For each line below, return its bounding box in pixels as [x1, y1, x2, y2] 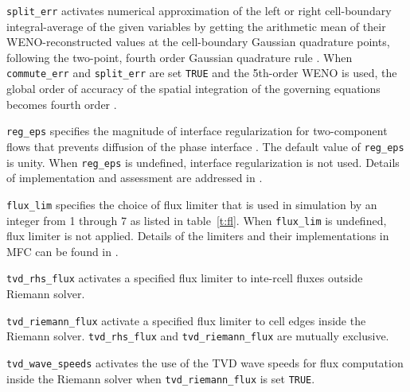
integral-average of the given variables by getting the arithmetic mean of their [6, 17, 386, 34]
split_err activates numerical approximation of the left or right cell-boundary [6, 2, 392, 18]
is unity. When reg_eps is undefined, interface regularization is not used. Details [6, 153, 400, 170]
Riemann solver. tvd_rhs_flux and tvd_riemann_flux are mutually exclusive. [6, 328, 389, 344]
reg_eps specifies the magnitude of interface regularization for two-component [6, 122, 388, 139]
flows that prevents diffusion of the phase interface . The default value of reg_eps [6, 138, 404, 154]
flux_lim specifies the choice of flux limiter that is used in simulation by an [6, 196, 377, 212]
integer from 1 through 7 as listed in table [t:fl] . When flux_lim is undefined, [6, 212, 387, 228]
